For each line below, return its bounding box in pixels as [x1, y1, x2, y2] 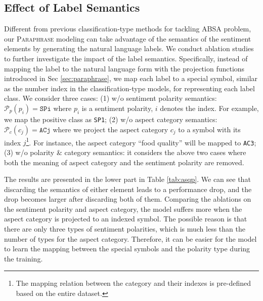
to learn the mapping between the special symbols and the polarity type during [4, 243, 250, 254]
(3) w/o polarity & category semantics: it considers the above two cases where [4, 146, 246, 157]
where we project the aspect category [53, 124, 168, 134]
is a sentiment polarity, [81, 102, 153, 113]
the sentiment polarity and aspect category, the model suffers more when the [4, 203, 242, 214]
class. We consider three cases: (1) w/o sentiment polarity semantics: [4, 93, 217, 103]
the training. [4, 253, 43, 264]
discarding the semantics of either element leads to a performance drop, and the [4, 183, 252, 194]
